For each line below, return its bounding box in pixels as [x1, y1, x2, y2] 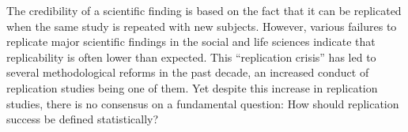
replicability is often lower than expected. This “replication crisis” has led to [6, 48, 376, 65]
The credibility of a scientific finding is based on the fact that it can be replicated [6, 2, 402, 18]
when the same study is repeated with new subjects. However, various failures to [6, 17, 397, 34]
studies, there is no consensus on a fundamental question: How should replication [6, 95, 399, 111]
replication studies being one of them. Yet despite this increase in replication [6, 79, 378, 96]
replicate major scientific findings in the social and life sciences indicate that [6, 33, 376, 50]
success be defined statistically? [6, 111, 159, 127]
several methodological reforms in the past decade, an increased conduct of [6, 64, 369, 81]
